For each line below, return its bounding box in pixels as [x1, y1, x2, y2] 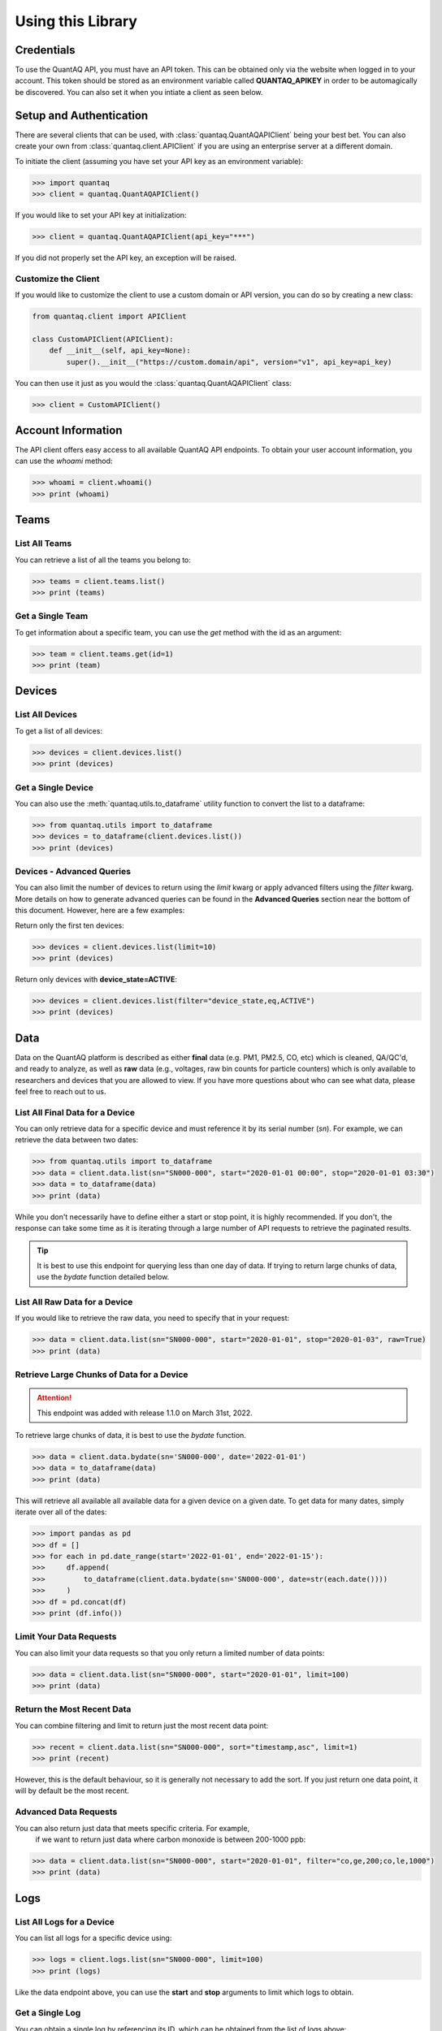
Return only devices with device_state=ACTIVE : [15, 974, 178, 984]
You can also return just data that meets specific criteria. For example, [15, 1823, 250, 1833]
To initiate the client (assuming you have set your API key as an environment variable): [15, 156, 304, 166]
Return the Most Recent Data [15, 1704, 132, 1715]
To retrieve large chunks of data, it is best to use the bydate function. [15, 1431, 247, 1440]
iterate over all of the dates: [15, 1507, 107, 1517]
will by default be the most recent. [15, 1786, 130, 1795]
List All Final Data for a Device [15, 1106, 136, 1118]
